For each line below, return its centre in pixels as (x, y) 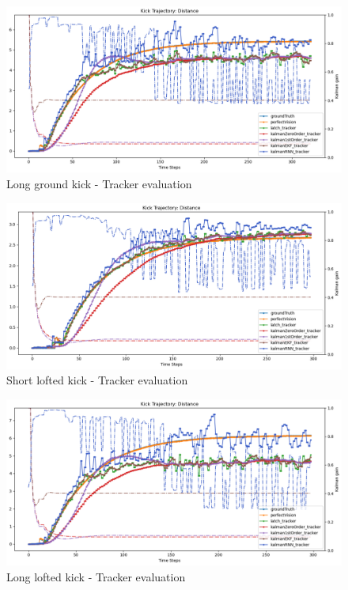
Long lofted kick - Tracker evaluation (96, 577)
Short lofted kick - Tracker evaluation (97, 380)
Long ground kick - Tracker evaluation (99, 183)
